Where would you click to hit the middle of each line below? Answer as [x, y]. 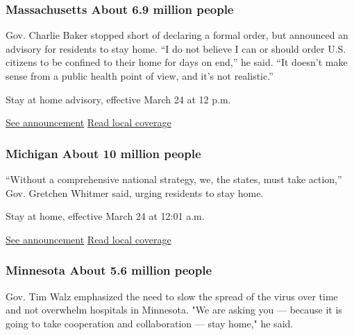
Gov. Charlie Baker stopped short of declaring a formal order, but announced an [177, 35]
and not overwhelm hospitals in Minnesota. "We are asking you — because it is [174, 310]
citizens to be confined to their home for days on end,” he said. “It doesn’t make [177, 62]
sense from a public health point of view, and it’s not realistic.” [140, 76]
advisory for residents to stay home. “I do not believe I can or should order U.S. [176, 48]
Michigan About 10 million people [103, 153]
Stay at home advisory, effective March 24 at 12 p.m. [118, 99]
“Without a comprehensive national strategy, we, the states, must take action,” [174, 179]
